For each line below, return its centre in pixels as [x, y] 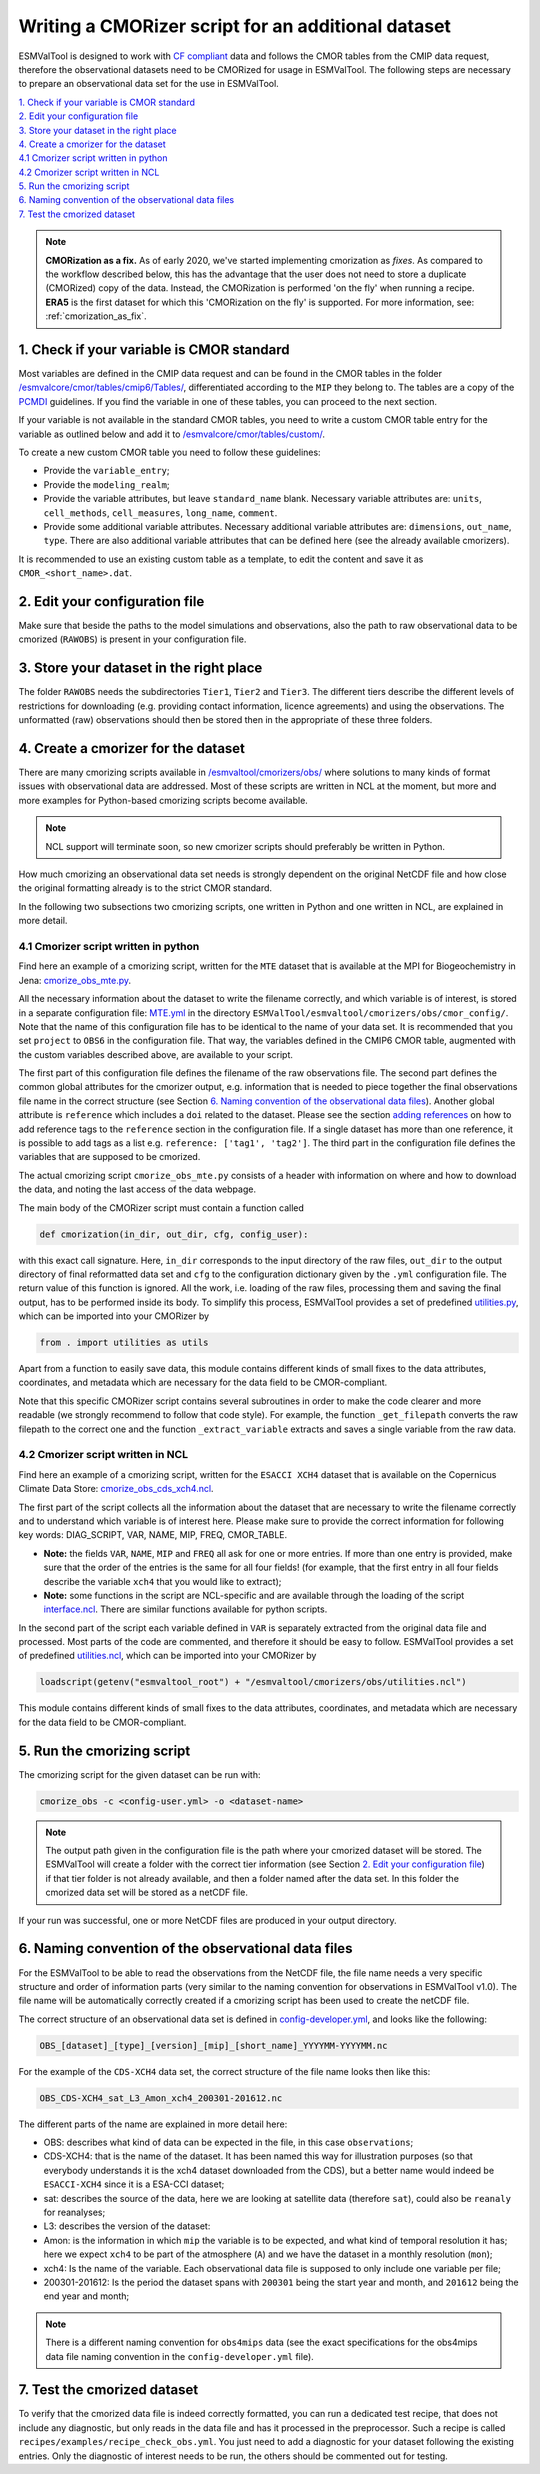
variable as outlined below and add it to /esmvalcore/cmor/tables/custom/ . [171, 434]
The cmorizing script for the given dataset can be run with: [139, 1774]
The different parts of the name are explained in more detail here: [153, 2124]
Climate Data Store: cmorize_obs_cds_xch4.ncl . [116, 1489]
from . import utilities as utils [124, 1343]
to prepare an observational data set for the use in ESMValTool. [148, 84]
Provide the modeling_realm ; [106, 484]
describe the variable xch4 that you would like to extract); [162, 1581]
